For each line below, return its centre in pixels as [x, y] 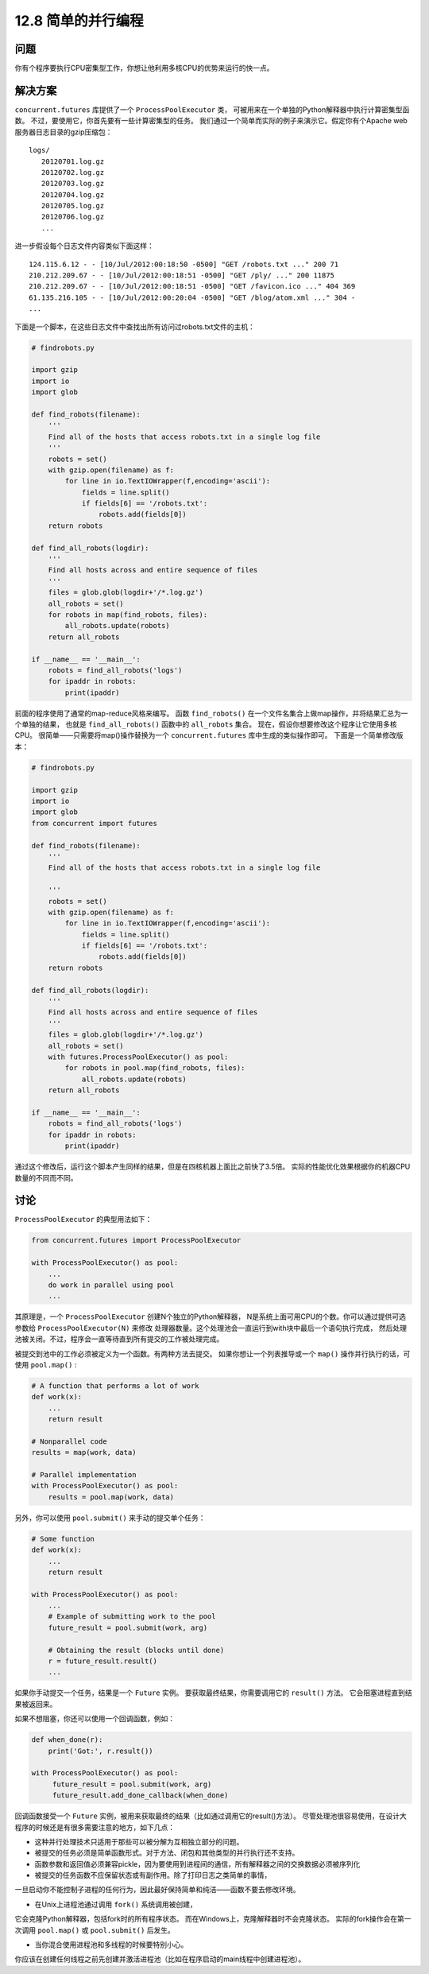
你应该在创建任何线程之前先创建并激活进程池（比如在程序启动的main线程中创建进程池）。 [160, 1959]
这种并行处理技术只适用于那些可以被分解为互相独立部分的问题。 [139, 1841]
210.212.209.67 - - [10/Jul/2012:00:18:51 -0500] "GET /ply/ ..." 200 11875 [182, 275]
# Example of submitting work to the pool [132, 1617]
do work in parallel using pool [111, 1285]
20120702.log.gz [73, 172]
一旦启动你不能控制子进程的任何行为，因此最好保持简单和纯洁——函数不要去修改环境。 [157, 1890]
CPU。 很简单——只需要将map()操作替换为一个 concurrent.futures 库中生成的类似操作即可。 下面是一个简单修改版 [209, 735]
